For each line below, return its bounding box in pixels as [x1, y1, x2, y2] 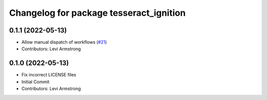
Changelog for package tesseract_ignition [9, 7, 186, 18]
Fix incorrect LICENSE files [21, 72, 77, 78]
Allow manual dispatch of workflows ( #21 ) [21, 39, 107, 45]
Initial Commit [21, 79, 49, 85]
